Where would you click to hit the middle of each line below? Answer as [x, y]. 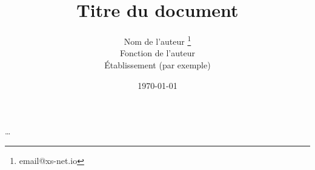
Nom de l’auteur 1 [157, 40]
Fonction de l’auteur [157, 53]
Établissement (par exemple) [157, 64]
